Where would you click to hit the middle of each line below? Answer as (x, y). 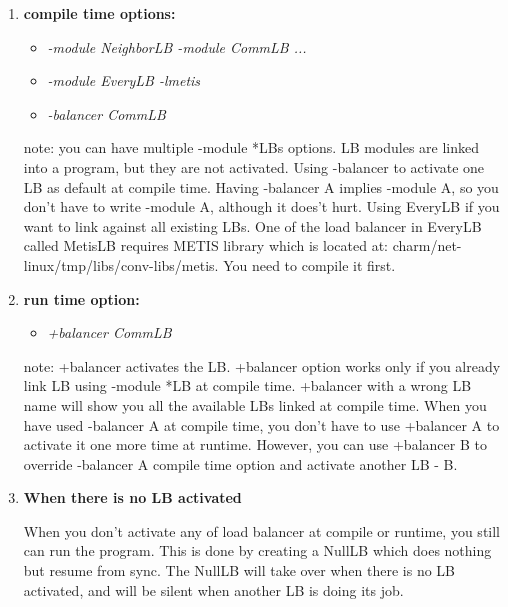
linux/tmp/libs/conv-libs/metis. (121, 264)
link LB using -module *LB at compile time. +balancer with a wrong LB (247, 385)
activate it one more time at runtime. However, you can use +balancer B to (255, 444)
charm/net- (427, 245)
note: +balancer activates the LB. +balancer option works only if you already (262, 365)
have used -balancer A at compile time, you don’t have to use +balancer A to (261, 424)
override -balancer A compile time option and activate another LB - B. (240, 463)
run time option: (81, 298)
